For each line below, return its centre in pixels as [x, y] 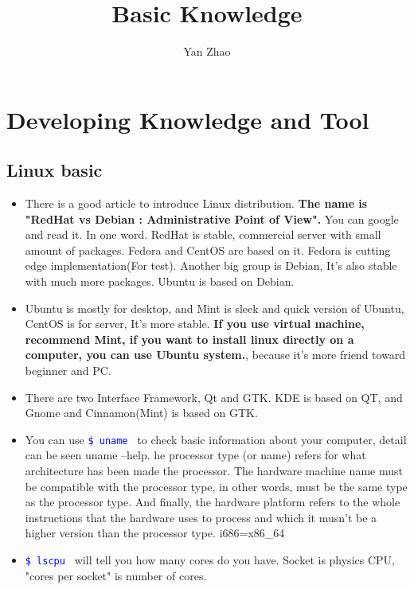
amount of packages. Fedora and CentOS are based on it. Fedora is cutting [208, 250]
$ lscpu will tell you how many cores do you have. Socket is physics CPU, [210, 560]
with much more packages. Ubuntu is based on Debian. [160, 281]
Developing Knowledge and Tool [188, 119]
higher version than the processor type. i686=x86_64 [155, 533]
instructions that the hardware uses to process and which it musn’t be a [201, 517]
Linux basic [55, 170]
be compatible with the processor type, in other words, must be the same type [216, 486]
